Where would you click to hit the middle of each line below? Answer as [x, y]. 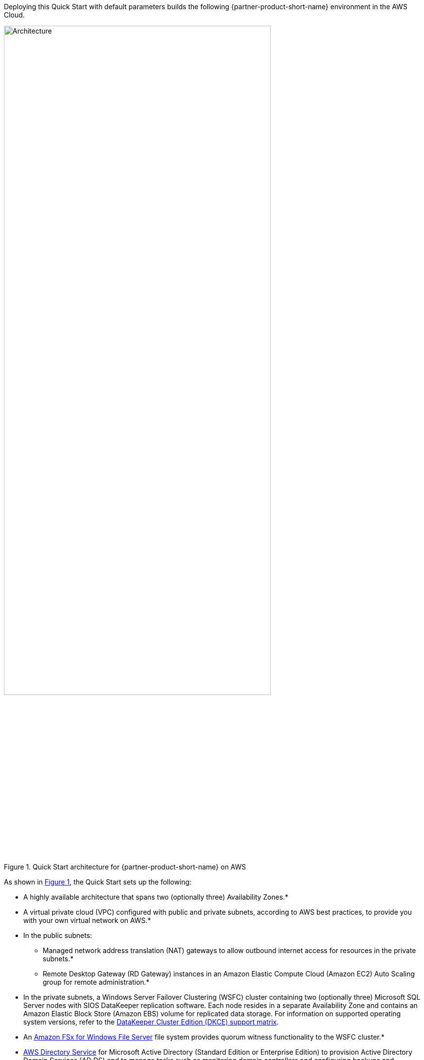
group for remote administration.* [96, 982]
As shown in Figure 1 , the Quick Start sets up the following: [98, 882]
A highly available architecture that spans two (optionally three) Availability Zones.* [156, 897]
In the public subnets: [58, 935]
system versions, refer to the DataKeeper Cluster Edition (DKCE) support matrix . [151, 1022]
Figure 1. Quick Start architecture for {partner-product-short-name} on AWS [125, 867]
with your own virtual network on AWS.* [87, 920]
